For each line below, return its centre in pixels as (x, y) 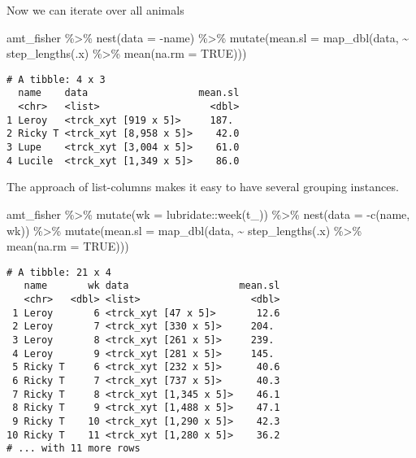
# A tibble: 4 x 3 (56, 79)
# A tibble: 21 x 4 (59, 272)
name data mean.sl (129, 93)
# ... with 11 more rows (74, 449)
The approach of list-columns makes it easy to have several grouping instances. (203, 187)
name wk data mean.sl (152, 286)
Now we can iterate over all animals (95, 10)
